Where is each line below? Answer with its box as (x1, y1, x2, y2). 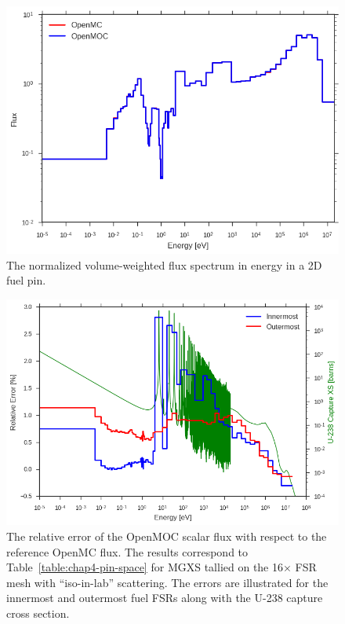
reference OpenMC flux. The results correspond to (6, 543, 249, 560)
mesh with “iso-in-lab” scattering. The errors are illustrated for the (6, 574, 329, 590)
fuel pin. (6, 272, 46, 288)
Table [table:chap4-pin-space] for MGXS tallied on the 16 (6, 559, 283, 575)
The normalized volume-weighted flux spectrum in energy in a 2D (6, 256, 322, 273)
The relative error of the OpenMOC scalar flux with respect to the (6, 527, 327, 544)
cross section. (6, 604, 70, 621)
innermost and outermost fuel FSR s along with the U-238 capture (6, 589, 323, 606)
